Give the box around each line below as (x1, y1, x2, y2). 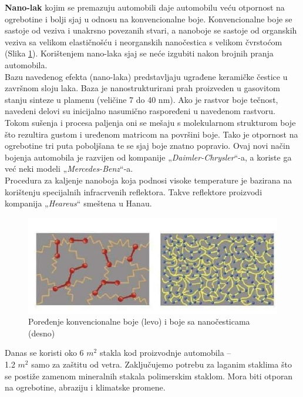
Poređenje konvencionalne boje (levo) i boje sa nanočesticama (28, 315, 250, 328)
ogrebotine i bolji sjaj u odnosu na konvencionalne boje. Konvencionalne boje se (5, 12, 292, 25)
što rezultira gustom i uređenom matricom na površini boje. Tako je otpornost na (5, 128, 298, 140)
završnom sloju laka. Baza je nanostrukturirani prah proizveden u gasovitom (5, 82, 280, 94)
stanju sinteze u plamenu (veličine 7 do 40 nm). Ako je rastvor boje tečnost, (5, 93, 278, 105)
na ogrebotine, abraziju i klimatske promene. (5, 381, 166, 393)
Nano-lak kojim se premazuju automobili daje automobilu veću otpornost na (5, 1, 285, 13)
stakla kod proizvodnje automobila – (99, 346, 231, 359)
